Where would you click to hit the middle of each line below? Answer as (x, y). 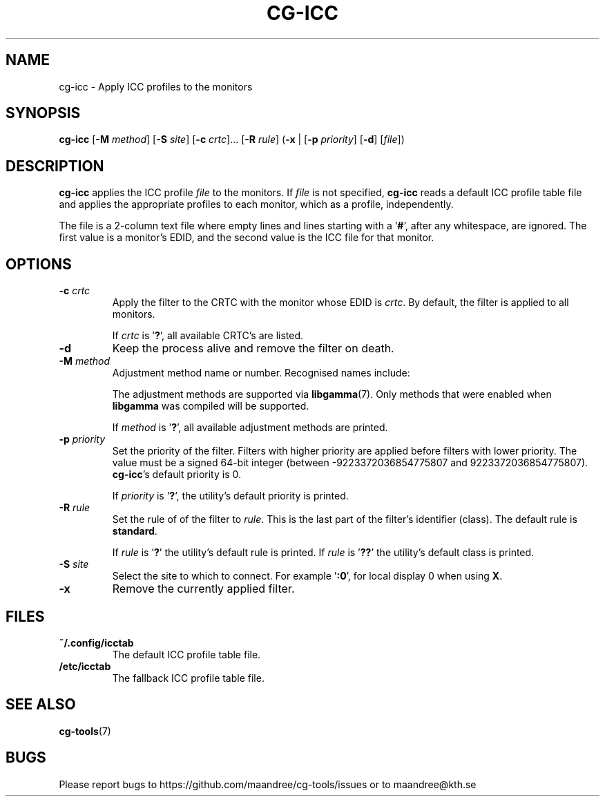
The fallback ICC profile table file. (188, 678)
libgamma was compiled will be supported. (211, 406)
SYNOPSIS (43, 113)
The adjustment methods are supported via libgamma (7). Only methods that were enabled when (332, 394)
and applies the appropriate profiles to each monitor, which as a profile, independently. (256, 204)
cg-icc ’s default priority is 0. (177, 475)
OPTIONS (39, 264)
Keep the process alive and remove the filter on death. (253, 349)
